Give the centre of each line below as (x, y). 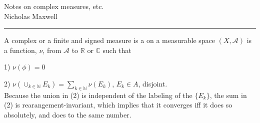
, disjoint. (153, 83)
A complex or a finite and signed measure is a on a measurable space (110, 40)
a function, (20, 50)
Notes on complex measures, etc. (54, 6)
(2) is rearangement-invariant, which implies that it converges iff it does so (118, 105)
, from (52, 50)
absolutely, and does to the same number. (68, 114)
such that (117, 50)
